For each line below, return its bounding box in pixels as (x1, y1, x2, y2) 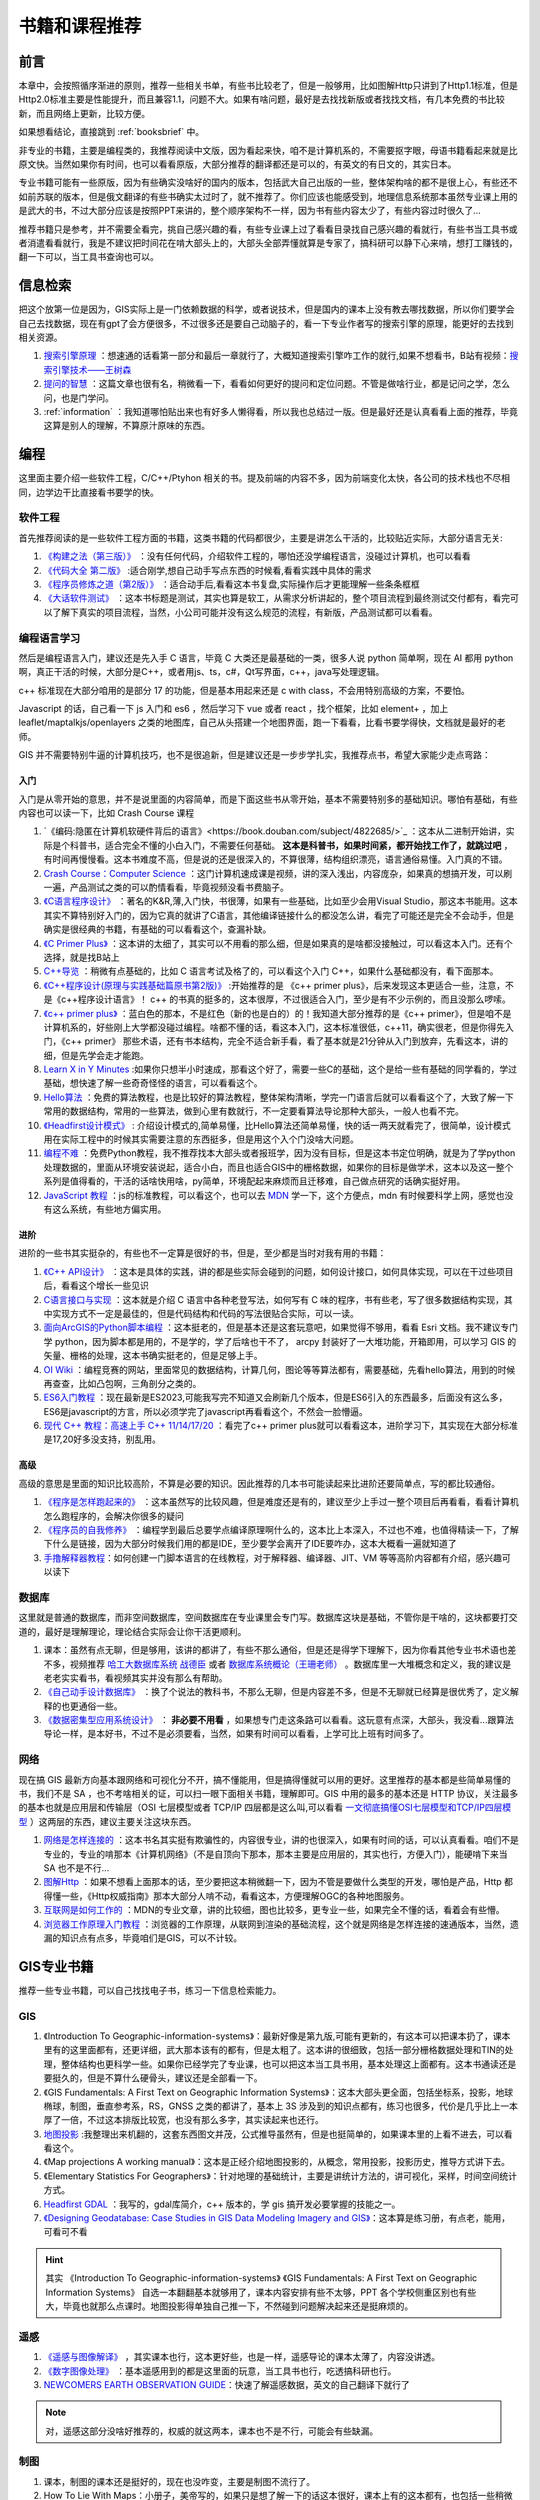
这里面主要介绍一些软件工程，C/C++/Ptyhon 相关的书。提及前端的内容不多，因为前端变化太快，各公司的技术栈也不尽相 (18, 472, 510, 484)
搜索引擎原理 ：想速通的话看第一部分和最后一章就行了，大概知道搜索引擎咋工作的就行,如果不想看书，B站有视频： (43, 350, 510, 362)
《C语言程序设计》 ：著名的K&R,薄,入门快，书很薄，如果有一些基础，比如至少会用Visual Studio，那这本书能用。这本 (43, 895, 519, 907)
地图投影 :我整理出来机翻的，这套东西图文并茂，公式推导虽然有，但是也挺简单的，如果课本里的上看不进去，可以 (43, 2128, 504, 2140)
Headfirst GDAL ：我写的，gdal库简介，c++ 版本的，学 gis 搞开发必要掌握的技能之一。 (43, 2198, 401, 2210)
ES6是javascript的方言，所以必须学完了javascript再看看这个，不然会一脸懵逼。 (43, 1405, 369, 1417)
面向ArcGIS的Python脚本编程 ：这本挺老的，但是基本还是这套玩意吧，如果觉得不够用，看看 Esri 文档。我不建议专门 (43, 1321, 519, 1334)
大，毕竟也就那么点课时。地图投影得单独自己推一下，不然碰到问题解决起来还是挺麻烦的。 (45, 2300, 414, 2312)
